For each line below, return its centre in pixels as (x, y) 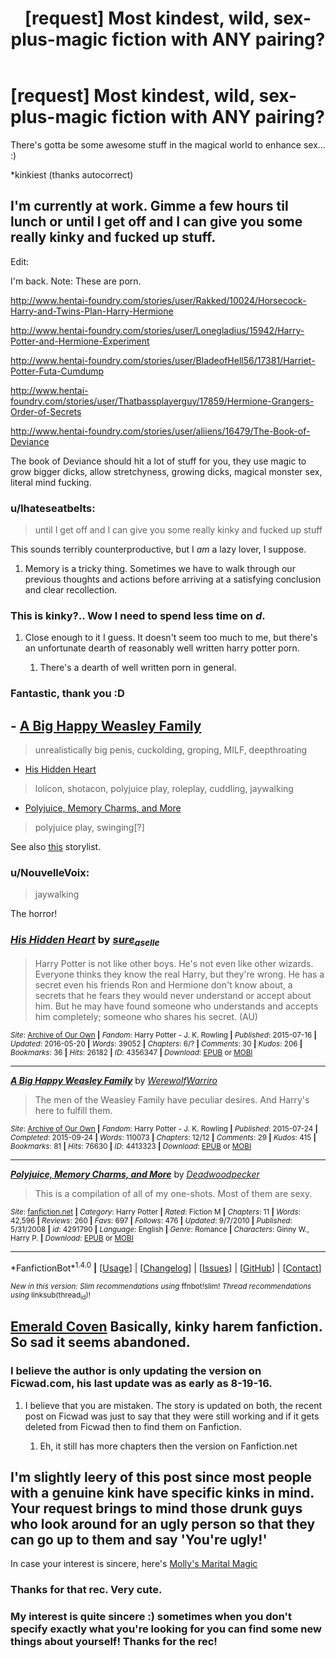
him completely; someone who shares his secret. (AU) (146, 1016)
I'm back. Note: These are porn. (76, 281)
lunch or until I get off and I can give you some (156, 222)
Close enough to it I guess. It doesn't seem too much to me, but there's (171, 638)
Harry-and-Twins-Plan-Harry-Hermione (92, 311)
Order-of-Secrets (46, 411)
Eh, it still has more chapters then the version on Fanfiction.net (168, 1446)
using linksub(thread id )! (50, 1295)
